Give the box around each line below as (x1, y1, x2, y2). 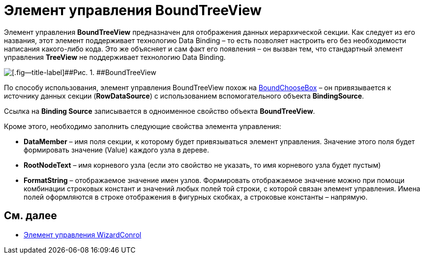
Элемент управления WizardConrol (24, 230, 142, 239)
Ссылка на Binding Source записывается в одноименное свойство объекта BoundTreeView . (4, 106, 315, 115)
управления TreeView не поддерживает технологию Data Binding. (4, 52, 226, 61)
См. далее (4, 209, 57, 222)
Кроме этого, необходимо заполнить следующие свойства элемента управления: (4, 122, 281, 130)
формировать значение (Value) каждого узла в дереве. (24, 145, 209, 154)
